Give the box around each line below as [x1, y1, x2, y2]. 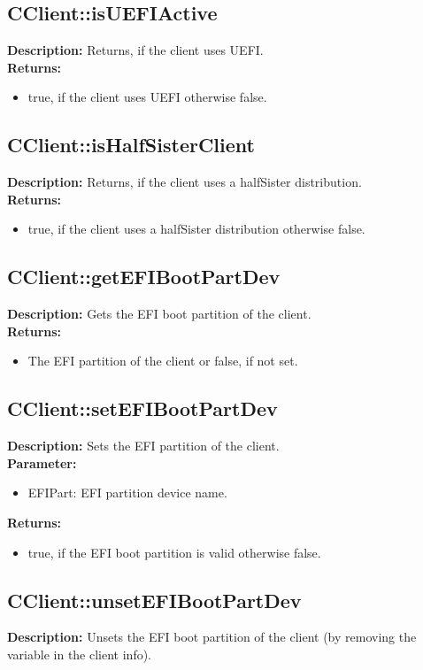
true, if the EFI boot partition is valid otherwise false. [27, 543, 321, 561]
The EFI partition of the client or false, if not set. [27, 351, 298, 370]
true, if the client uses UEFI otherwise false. [27, 88, 267, 106]
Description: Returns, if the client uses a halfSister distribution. [7, 173, 362, 191]
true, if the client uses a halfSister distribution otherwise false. [27, 219, 365, 238]
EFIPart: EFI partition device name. [27, 483, 227, 502]
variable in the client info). [7, 644, 152, 663]
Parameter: [7, 453, 77, 472]
